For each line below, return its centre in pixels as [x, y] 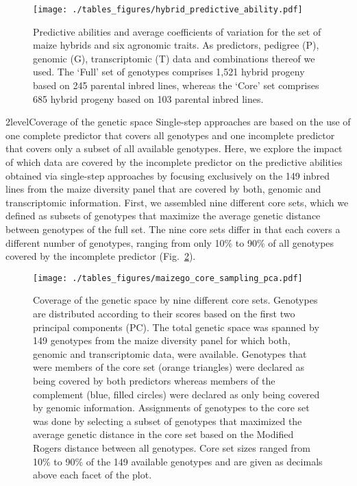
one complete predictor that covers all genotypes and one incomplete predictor [170, 135]
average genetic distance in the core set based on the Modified [163, 434]
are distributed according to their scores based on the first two [164, 313]
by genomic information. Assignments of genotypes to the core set [171, 408]
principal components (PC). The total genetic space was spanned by [176, 327]
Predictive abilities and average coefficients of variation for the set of [177, 31]
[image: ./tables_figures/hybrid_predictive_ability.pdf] [168, 10]
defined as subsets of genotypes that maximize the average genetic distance [163, 216]
